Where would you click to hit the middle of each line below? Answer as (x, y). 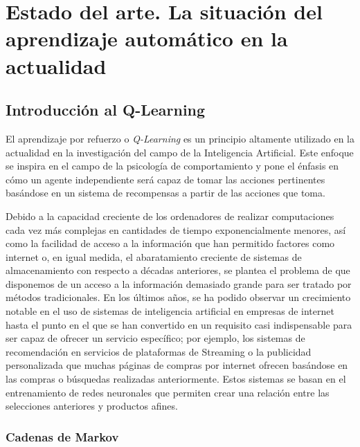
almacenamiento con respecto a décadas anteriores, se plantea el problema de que (178, 270)
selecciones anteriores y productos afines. (92, 406)
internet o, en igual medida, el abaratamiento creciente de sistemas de (154, 256)
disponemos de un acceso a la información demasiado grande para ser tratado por (179, 283)
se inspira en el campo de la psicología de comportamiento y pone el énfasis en (172, 166)
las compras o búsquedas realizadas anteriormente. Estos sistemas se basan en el (176, 379)
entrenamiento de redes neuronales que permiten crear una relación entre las (168, 392)
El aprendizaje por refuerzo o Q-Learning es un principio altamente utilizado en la (180, 138)
